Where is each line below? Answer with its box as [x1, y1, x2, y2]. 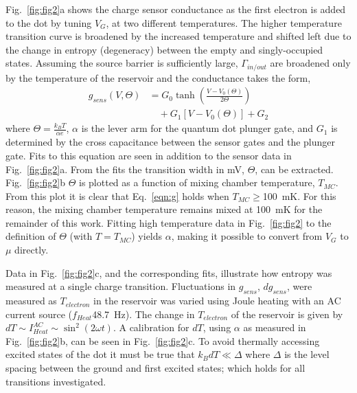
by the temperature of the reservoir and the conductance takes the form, [5, 70, 311, 85]
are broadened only [270, 56, 351, 70]
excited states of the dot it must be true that [5, 347, 195, 361]
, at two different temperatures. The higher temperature [106, 15, 342, 30]
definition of [5, 229, 56, 243]
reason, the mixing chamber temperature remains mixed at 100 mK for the [5, 202, 323, 216]
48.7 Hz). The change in [92, 306, 195, 321]
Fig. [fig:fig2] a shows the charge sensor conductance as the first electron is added [5, 2, 346, 16]
